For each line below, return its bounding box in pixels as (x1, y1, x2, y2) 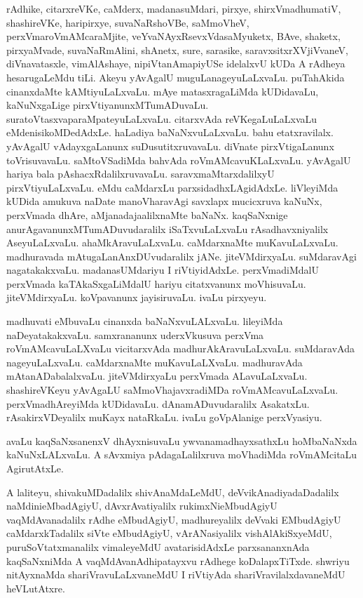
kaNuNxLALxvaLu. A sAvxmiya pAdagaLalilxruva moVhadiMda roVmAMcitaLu (6, 447, 357, 462)
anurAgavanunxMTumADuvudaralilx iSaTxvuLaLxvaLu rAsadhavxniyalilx (6, 221, 329, 236)
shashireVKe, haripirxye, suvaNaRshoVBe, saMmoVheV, (6, 15, 249, 29)
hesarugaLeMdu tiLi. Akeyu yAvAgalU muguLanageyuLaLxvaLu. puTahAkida (6, 69, 345, 84)
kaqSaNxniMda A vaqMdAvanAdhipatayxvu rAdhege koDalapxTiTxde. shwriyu (6, 553, 350, 568)
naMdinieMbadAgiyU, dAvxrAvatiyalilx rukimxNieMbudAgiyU (6, 498, 278, 513)
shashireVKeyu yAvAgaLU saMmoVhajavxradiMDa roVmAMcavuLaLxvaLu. (6, 383, 338, 397)
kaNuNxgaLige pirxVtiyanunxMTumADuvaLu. (6, 98, 209, 112)
